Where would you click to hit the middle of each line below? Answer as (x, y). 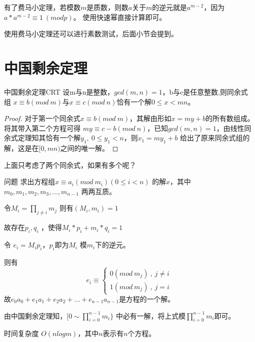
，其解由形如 (150, 118)
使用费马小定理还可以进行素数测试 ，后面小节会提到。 (91, 34)
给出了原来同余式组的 (215, 138)
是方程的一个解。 (147, 299)
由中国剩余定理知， (35, 315)
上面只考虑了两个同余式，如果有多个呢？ (70, 165)
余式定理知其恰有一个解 (42, 138)
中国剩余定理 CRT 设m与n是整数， (59, 91)
